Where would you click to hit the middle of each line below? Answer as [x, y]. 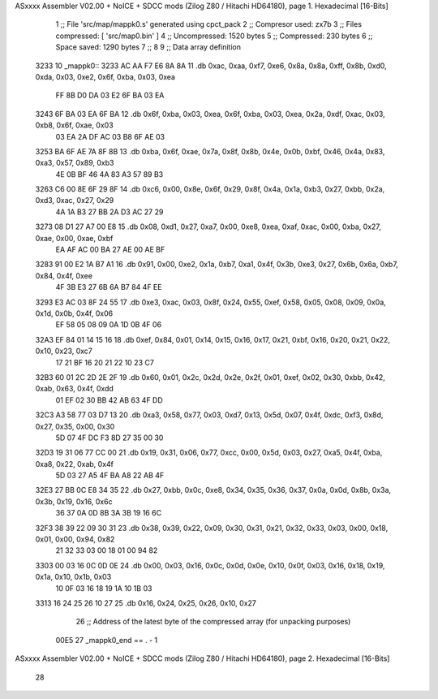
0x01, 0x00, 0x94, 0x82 [75, 539]
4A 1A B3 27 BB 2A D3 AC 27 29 [109, 212]
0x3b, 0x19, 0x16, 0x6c [74, 501]
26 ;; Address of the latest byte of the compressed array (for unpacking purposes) [213, 622]
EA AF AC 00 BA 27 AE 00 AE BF [110, 250]
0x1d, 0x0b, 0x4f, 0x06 [74, 313]
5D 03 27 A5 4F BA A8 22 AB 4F [110, 476]
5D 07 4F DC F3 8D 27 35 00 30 [109, 438]
